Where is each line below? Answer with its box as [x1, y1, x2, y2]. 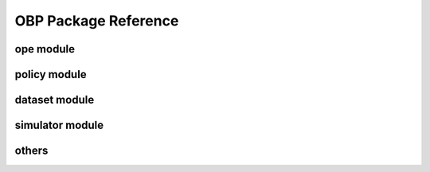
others [14, 144, 49, 158]
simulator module [14, 119, 104, 132]
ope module [14, 42, 76, 56]
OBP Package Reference [14, 12, 179, 29]
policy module [14, 68, 87, 81]
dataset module [14, 93, 95, 107]
